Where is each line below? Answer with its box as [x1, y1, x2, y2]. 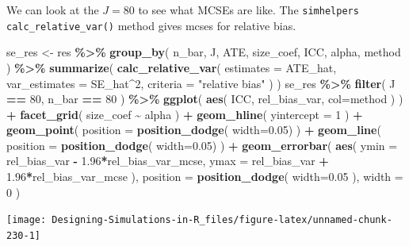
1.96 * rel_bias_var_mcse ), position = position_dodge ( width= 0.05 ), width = [6, 168, 403, 185]
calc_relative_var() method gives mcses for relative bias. [6, 17, 296, 33]
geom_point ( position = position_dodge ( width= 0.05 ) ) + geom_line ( [6, 121, 381, 138]
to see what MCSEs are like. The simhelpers [138, 2, 359, 17]
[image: [6, 214, 47, 226]
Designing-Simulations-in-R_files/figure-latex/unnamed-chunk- [52, 214, 392, 226]
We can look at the [6, 2, 99, 17]
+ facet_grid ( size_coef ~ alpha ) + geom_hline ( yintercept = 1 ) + [6, 106, 363, 122]
